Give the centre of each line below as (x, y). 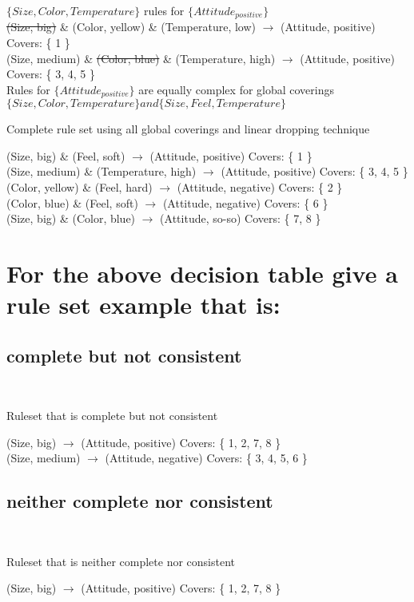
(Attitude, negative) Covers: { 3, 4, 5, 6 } (206, 458)
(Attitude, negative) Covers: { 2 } (260, 187)
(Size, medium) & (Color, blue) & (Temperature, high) (141, 58)
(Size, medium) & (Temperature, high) (102, 171)
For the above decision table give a (202, 273)
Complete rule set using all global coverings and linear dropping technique (188, 129)
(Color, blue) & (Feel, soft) (72, 202)
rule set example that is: (143, 305)
